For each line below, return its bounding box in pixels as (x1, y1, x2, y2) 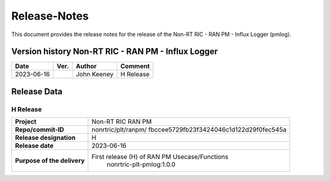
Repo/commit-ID (15, 125, 64, 134)
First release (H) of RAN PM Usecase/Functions (92, 153, 229, 161)
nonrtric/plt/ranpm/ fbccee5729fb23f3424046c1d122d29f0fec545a (92, 125, 287, 134)
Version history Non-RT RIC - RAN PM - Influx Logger (11, 46, 218, 57)
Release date (15, 141, 54, 150)
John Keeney (75, 70, 114, 79)
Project (15, 117, 37, 126)
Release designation (15, 133, 76, 142)
